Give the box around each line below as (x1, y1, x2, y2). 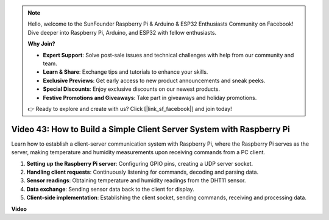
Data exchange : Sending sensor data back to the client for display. (26, 185, 194, 193)
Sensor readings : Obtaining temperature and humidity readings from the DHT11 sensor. (26, 177, 246, 184)
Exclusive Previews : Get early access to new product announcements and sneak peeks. (43, 77, 266, 84)
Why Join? (27, 40, 55, 48)
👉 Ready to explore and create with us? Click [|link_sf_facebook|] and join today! (27, 105, 232, 112)
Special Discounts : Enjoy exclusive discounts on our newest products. (43, 85, 221, 93)
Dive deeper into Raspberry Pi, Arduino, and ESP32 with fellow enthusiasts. (27, 29, 217, 36)
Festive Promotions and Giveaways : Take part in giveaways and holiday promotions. (43, 94, 257, 101)
